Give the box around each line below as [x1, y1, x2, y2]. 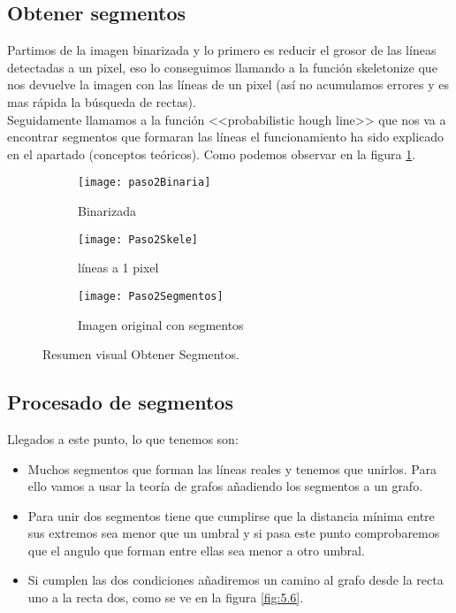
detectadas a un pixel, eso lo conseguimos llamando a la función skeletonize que [7, 57, 437, 76]
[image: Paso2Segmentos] [78, 289, 224, 303]
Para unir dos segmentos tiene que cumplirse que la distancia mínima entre [27, 506, 435, 525]
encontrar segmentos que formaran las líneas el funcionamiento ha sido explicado [7, 127, 445, 146]
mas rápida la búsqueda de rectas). [7, 92, 196, 111]
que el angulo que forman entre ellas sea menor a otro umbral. [27, 540, 365, 559]
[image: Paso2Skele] [78, 233, 199, 246]
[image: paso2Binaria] [78, 176, 211, 189]
